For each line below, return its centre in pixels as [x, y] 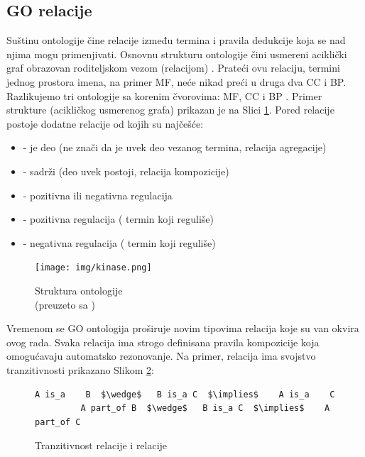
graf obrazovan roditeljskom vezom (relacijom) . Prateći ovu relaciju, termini [173, 68]
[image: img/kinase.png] [93, 268]
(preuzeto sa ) [65, 304]
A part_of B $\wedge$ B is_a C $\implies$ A [205, 408]
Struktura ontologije [79, 290]
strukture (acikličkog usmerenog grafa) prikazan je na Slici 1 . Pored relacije [170, 110]
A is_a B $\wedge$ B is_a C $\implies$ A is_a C [185, 394]
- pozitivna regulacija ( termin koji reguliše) [118, 219]
